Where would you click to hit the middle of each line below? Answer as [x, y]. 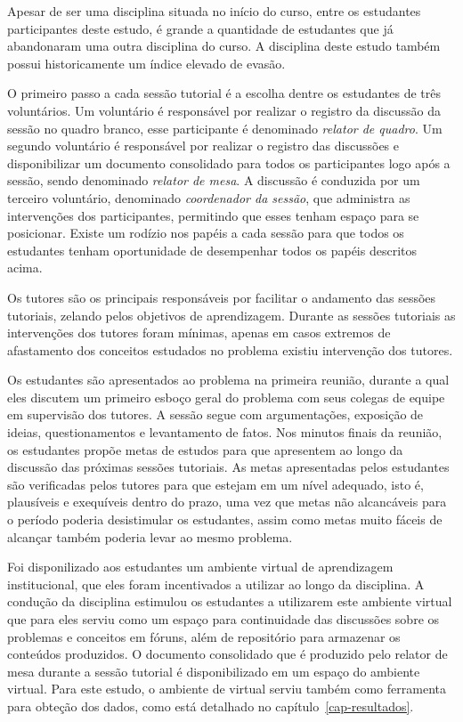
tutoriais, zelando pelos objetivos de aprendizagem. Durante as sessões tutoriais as [231, 315]
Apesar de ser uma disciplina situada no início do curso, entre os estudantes [214, 11]
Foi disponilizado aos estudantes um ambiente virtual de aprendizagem [200, 567]
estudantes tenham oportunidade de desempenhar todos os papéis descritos [212, 250]
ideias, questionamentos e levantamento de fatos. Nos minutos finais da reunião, [225, 432]
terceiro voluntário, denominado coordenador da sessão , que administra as [209, 197]
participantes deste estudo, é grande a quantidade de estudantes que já [200, 28]
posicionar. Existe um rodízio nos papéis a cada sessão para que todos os [206, 233]
